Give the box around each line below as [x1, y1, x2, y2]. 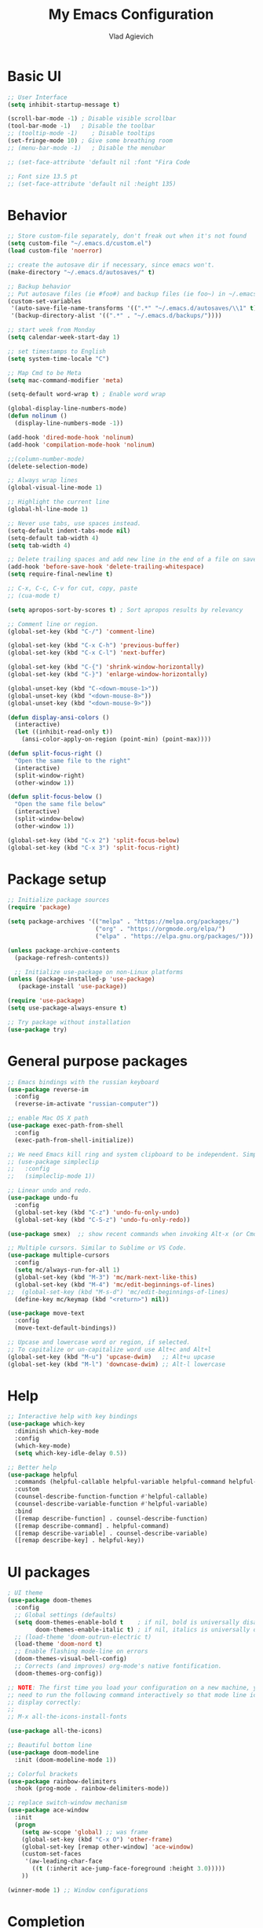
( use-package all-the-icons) [7, 1727, 103, 1735]
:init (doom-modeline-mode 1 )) [14, 1756, 117, 1764]
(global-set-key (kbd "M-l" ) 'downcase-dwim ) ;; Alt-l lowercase [7, 1360, 225, 1368]
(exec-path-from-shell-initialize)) [14, 1136, 134, 1144]
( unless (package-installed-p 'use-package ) [7, 975, 155, 984]
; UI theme [7, 1589, 43, 1597]
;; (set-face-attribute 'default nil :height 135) [7, 179, 177, 188]
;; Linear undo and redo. [7, 1187, 92, 1194]
